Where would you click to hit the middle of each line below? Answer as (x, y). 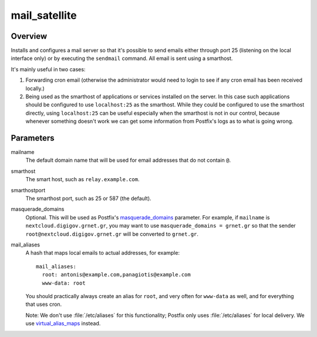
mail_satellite (44, 15)
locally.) (35, 88)
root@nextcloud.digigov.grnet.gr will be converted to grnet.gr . (112, 234)
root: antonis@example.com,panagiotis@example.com (116, 275)
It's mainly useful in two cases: (48, 69)
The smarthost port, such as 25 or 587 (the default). (89, 198)
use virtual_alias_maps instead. (63, 323)
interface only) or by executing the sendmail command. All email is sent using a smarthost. (122, 58)
